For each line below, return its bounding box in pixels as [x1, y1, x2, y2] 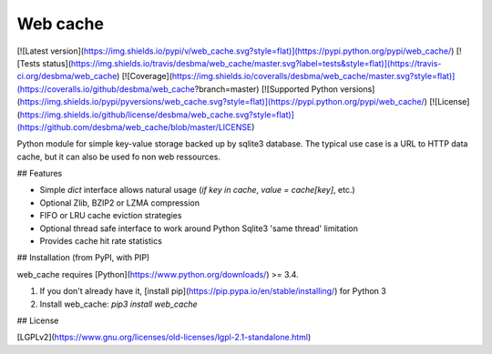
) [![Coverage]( [116, 71, 173, 82]
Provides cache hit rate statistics [39, 236, 163, 247]
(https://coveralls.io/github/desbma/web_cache [16, 83, 196, 95]
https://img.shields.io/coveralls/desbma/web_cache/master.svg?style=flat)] [171, 71, 456, 82]
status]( [42, 57, 72, 68]
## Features [16, 168, 63, 179]
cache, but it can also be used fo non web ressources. [16, 151, 220, 162]
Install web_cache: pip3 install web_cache [39, 298, 198, 309]
